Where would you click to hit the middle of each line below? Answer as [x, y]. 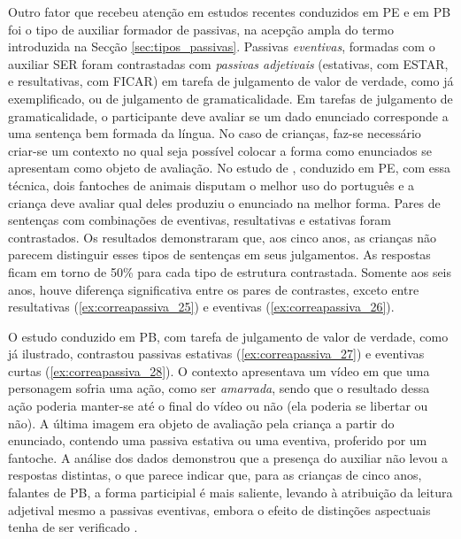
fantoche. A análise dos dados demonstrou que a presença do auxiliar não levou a [228, 457]
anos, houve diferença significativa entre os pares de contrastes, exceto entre [214, 289]
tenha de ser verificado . [73, 527]
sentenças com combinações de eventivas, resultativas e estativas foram [200, 220]
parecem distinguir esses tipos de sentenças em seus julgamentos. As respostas [219, 254]
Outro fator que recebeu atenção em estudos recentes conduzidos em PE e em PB [230, 12]
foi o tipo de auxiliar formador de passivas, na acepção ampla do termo [201, 29]
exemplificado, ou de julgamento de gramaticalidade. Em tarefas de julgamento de [230, 98]
